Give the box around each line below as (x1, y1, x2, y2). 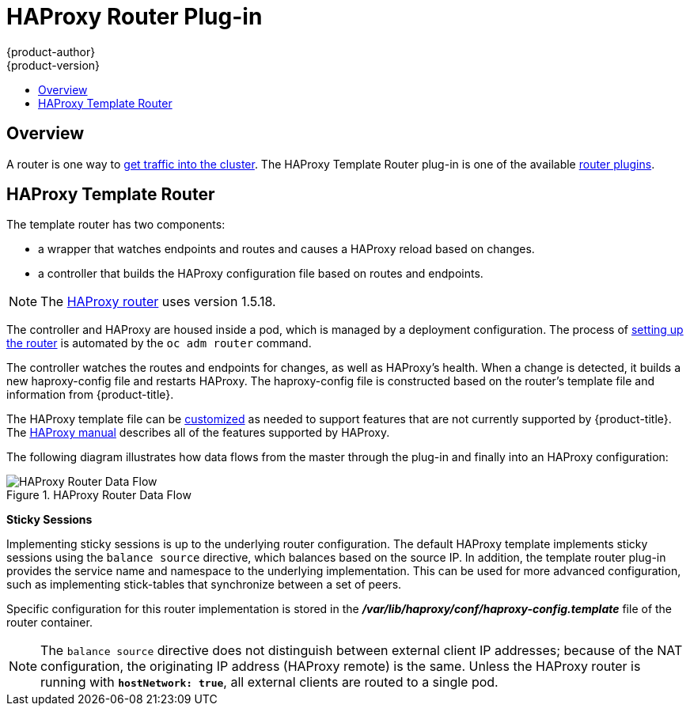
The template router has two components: (6, 218, 226, 232)
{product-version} (6, 58, 100, 72)
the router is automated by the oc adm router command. (6, 336, 312, 350)
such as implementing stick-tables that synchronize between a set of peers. (6, 578, 402, 592)
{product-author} (6, 44, 96, 59)
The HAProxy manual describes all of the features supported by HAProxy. (6, 426, 390, 440)
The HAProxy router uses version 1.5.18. (40, 294, 276, 310)
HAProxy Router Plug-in (6, 3, 263, 30)
